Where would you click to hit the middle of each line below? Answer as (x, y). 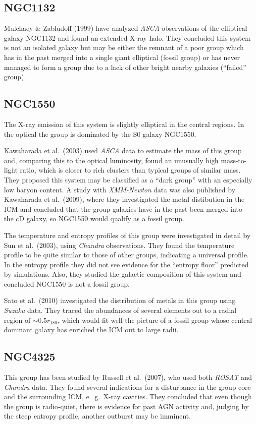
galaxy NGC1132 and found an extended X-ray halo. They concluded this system (128, 37)
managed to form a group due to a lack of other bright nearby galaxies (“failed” (125, 67)
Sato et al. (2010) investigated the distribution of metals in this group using (120, 300)
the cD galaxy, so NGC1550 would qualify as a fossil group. (94, 218)
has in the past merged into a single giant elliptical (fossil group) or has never (122, 57)
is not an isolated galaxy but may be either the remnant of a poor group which (124, 47)
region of (17, 320)
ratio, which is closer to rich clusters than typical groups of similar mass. (130, 170)
